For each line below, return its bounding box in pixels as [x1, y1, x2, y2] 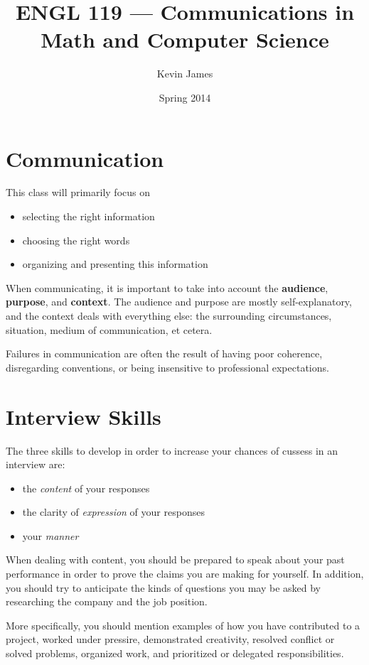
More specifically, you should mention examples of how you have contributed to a [6, 617, 360, 632]
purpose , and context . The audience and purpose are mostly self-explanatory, [6, 294, 352, 309]
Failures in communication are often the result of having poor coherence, [6, 346, 323, 361]
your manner [22, 528, 79, 543]
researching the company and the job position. [6, 594, 208, 609]
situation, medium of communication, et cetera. [6, 322, 213, 337]
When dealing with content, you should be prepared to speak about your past [6, 552, 345, 567]
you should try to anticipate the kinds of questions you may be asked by [6, 580, 321, 595]
